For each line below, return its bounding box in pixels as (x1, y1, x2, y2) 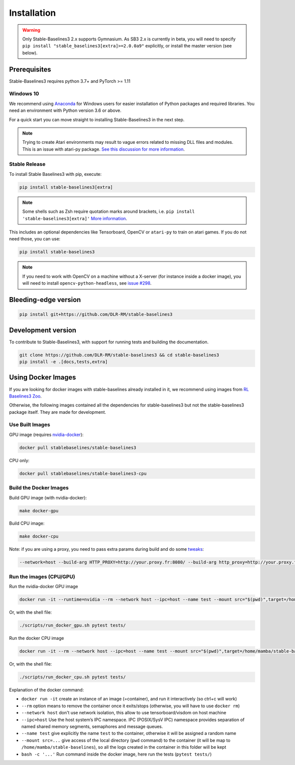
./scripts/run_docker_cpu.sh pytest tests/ (19, 674, 126, 680)
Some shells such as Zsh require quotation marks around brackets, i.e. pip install (22, 208, 195, 214)
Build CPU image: (9, 520, 45, 527)
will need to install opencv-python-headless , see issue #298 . (22, 280, 152, 286)
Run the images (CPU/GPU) (9, 573, 76, 580)
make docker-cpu (19, 533, 59, 539)
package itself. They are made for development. (9, 409, 106, 415)
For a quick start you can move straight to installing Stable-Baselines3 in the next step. (9, 116, 185, 123)
